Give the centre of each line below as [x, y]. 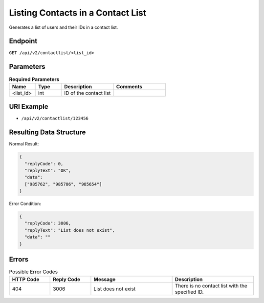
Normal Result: [24, 144]
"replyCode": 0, [44, 164]
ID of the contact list [88, 93]
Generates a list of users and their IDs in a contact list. [64, 27]
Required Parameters [34, 79]
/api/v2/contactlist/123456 [55, 119]
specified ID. [189, 292]
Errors [19, 259]
